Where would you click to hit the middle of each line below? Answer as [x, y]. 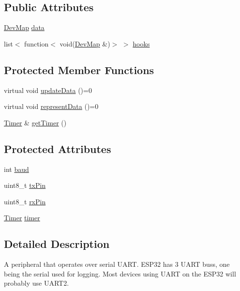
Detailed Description [57, 244]
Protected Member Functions [79, 69]
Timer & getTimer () [35, 122]
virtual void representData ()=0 [51, 106]
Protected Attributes [58, 148]
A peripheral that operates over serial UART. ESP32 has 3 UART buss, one [117, 264]
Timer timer [22, 218]
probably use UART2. [37, 283]
